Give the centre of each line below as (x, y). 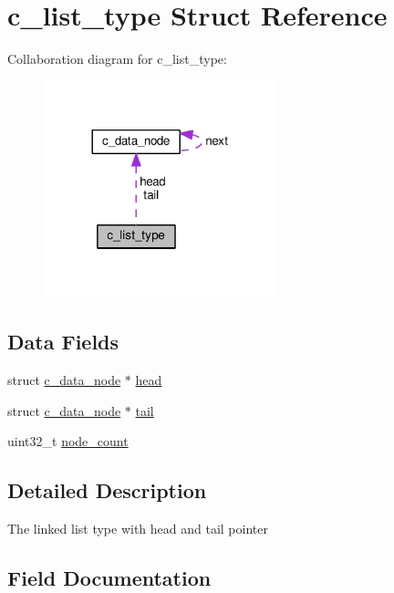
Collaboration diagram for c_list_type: (117, 59)
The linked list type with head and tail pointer (138, 528)
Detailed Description (107, 490)
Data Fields (63, 342)
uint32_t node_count (68, 441)
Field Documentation (109, 577)
